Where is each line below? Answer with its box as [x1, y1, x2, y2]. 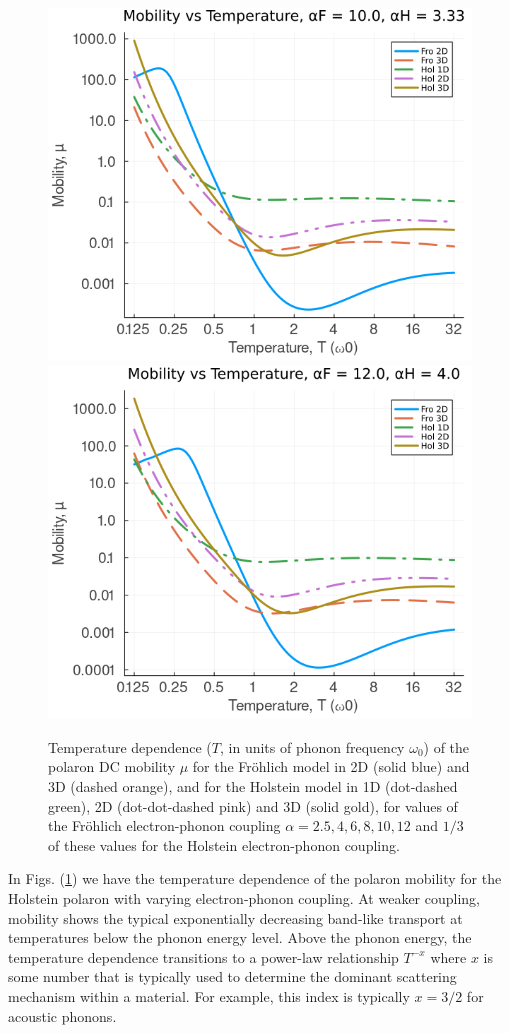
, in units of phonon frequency [220, 736, 405, 757]
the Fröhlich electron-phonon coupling [48, 815, 281, 836]
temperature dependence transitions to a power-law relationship [8, 946, 399, 967]
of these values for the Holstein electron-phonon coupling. [48, 834, 400, 855]
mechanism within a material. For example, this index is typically [8, 985, 410, 1006]
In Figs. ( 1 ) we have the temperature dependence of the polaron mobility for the [8, 868, 502, 889]
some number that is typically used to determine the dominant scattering [8, 966, 457, 987]
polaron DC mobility [48, 756, 176, 777]
